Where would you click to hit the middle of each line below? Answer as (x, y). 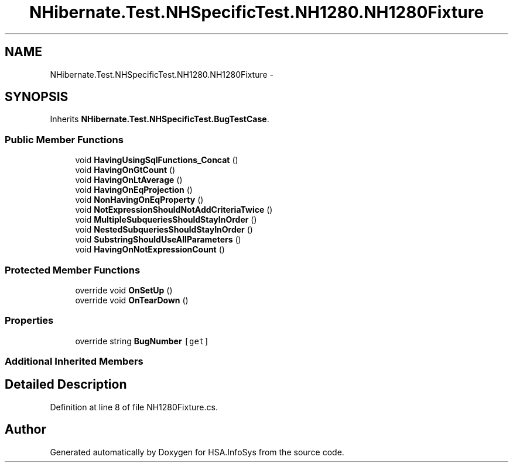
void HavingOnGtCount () (125, 170)
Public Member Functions (64, 139)
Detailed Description (66, 385)
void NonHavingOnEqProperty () (139, 200)
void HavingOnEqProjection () (134, 190)
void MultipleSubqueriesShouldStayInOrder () (166, 220)
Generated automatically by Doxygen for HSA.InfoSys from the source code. (197, 452)
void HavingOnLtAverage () (129, 180)
